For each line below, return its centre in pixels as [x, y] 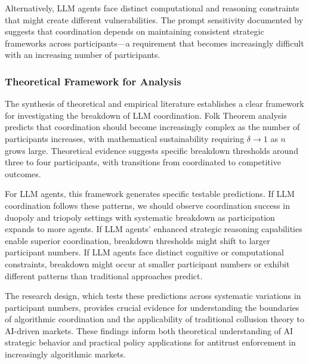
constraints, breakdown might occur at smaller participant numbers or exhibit [147, 263]
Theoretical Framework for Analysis [93, 81]
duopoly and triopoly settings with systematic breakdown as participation [140, 217]
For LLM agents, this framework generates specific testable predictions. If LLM [150, 194]
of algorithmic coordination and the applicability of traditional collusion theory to [154, 319]
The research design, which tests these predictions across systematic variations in [153, 296]
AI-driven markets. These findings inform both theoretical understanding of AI [149, 330]
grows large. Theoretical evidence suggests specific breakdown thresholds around [152, 150]
